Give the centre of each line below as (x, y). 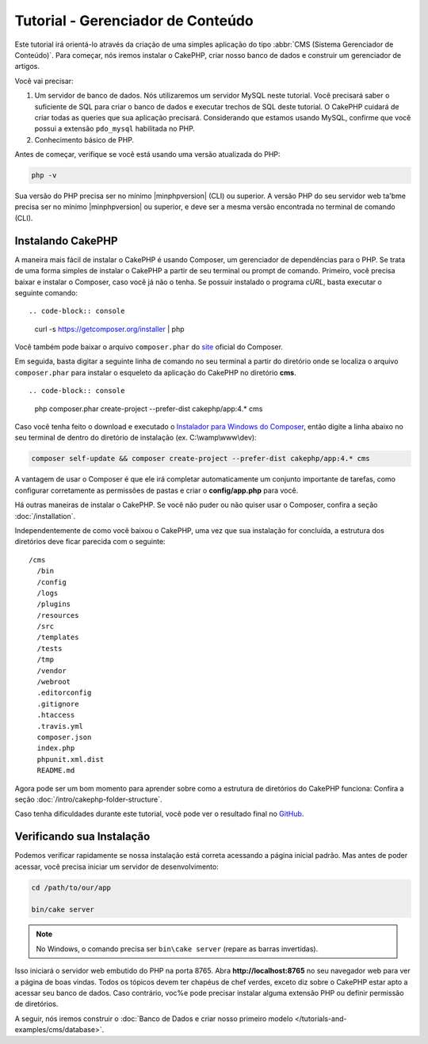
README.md (56, 771)
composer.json (64, 737)
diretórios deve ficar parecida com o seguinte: (90, 542)
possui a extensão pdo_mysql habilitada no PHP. (115, 129)
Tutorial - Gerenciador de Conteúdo (134, 21)
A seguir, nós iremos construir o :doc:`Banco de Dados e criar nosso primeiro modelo (154, 1019)
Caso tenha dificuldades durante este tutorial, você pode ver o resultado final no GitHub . (159, 814)
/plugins (54, 604)
